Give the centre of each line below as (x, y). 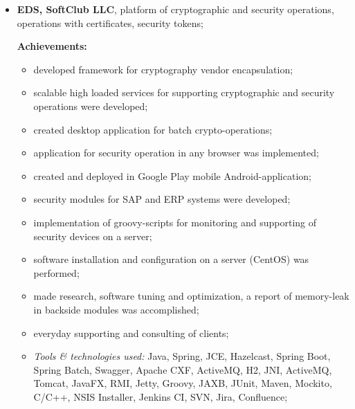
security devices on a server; (93, 236)
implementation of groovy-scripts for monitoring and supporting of (175, 222)
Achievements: (52, 46)
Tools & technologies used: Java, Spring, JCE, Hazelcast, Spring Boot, (182, 356)
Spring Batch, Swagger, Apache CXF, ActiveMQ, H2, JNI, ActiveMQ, (183, 369)
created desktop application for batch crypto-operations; (153, 129)
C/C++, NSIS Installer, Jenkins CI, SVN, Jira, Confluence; (161, 396)
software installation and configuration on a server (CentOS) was (171, 259)
